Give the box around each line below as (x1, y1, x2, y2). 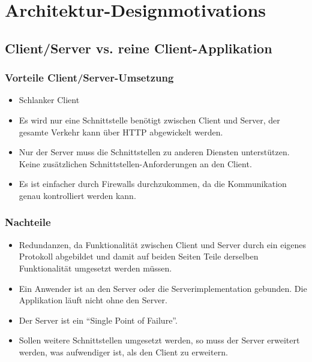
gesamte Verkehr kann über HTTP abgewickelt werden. (19, 125, 223, 138)
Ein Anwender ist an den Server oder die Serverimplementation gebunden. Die (19, 282, 307, 294)
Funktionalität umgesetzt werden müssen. (19, 261, 172, 274)
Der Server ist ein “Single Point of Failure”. (19, 313, 178, 326)
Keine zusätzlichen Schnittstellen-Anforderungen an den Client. (19, 157, 252, 170)
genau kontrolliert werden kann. (19, 189, 136, 201)
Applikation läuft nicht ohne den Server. (19, 294, 167, 306)
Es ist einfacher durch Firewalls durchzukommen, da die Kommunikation (19, 177, 287, 190)
